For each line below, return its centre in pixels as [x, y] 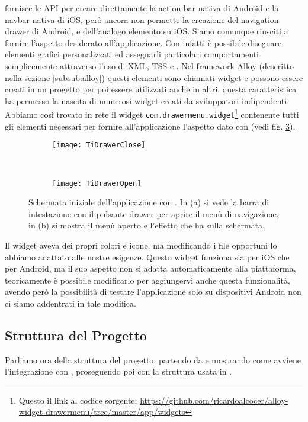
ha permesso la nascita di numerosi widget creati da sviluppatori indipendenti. [147, 100]
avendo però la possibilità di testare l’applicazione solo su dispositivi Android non [153, 291]
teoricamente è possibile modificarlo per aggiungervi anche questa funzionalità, [147, 280]
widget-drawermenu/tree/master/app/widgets [102, 412]
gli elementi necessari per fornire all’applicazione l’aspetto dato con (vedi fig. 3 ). [150, 126]
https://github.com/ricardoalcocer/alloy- [214, 400]
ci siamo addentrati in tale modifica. [70, 303]
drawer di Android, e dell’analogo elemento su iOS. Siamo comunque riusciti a [147, 31]
